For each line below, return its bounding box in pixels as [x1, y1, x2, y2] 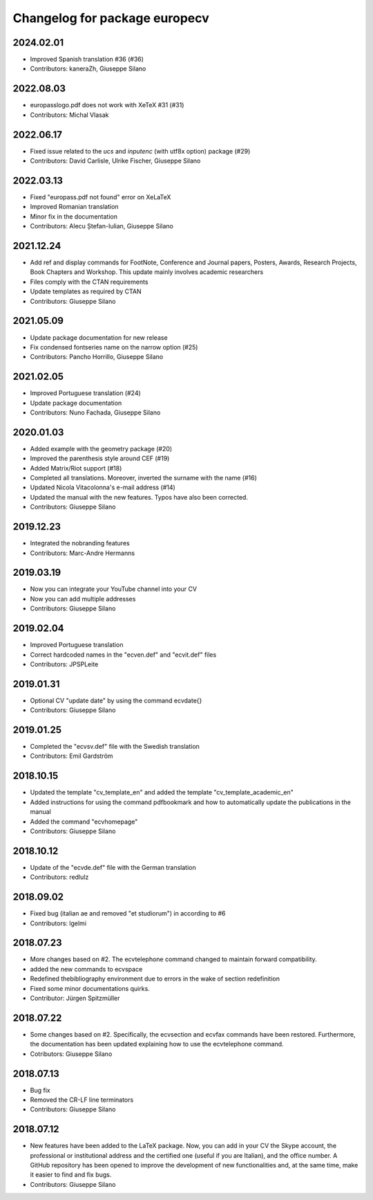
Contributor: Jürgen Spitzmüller [30, 994, 120, 1003]
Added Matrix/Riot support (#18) [30, 464, 122, 472]
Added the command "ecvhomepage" [30, 817, 138, 826]
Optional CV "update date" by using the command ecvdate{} [30, 696, 202, 704]
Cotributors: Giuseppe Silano [30, 1049, 113, 1058]
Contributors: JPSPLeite [30, 660, 99, 668]
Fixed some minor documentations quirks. [30, 984, 150, 992]
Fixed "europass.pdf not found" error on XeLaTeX [30, 192, 171, 201]
